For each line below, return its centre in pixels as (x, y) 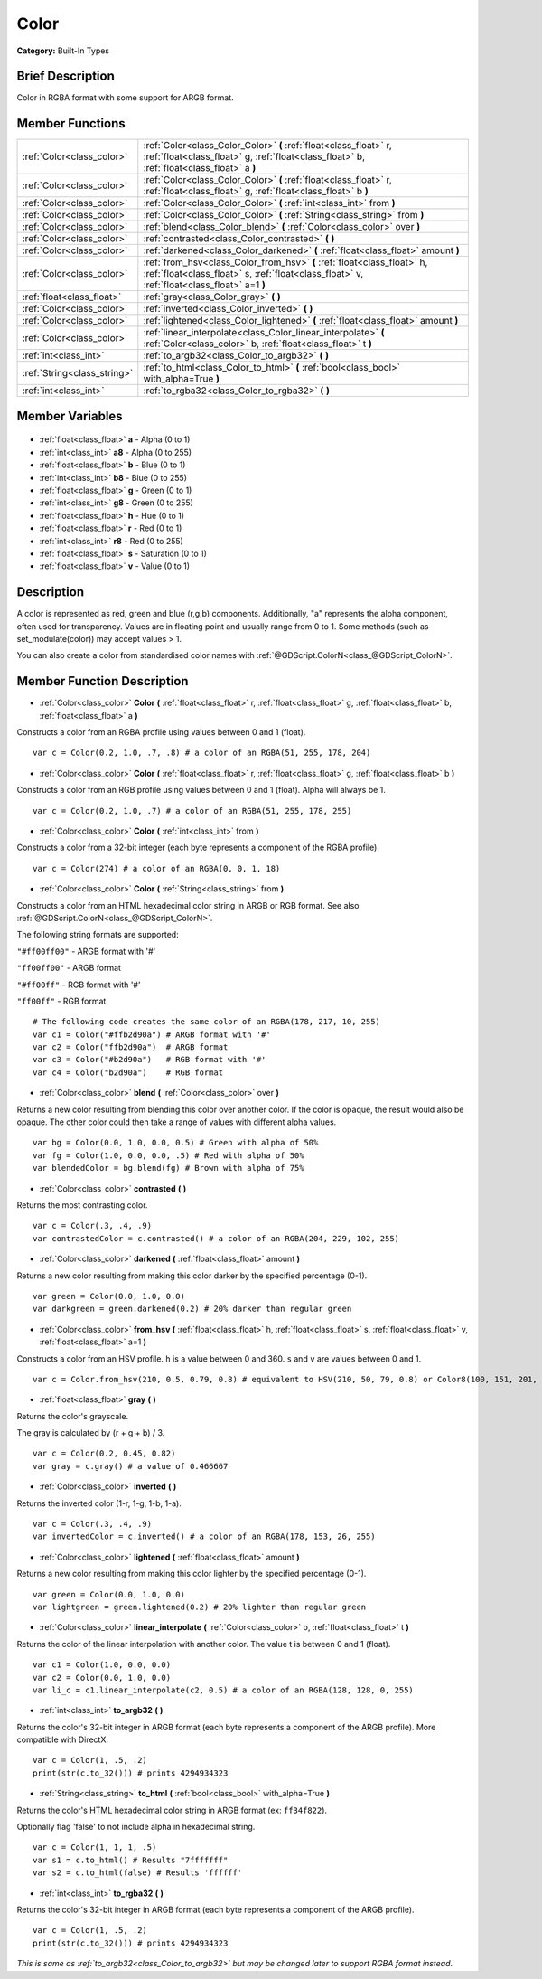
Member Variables (70, 416)
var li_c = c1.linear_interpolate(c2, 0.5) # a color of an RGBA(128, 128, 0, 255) (224, 1690)
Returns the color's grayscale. (73, 1416)
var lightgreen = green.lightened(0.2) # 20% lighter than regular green (200, 1607)
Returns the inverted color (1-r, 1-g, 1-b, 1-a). (99, 1503)
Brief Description (65, 76)
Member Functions (71, 123)
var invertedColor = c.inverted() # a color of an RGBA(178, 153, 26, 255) (204, 1536)
